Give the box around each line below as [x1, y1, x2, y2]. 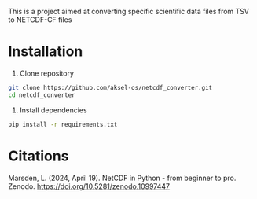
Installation [8, 42, 83, 61]
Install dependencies [19, 105, 88, 115]
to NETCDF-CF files [8, 15, 72, 24]
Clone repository [19, 68, 75, 78]
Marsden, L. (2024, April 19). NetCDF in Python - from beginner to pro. [8, 173, 237, 182]
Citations [8, 147, 69, 164]
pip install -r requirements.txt [8, 120, 118, 128]
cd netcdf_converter [8, 90, 76, 99]
